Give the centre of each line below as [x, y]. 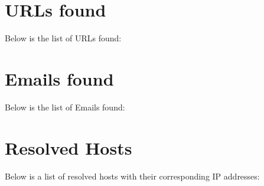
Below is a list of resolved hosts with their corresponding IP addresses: [132, 176]
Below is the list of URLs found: [63, 38]
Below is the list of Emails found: [65, 107]
